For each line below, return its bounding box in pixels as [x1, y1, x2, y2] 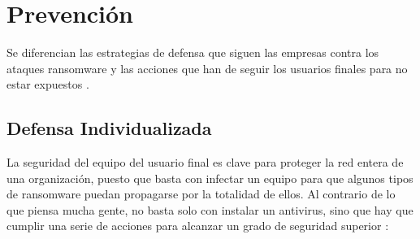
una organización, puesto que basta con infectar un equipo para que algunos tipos [6, 169, 414, 186]
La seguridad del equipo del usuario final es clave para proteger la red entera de [6, 154, 404, 171]
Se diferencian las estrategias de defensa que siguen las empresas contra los [6, 44, 379, 61]
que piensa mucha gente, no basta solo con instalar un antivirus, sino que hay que [6, 201, 414, 218]
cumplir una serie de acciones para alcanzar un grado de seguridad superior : [6, 217, 389, 234]
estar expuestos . [6, 76, 89, 93]
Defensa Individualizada [6, 115, 212, 141]
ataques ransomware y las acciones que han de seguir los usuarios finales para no [6, 59, 408, 76]
